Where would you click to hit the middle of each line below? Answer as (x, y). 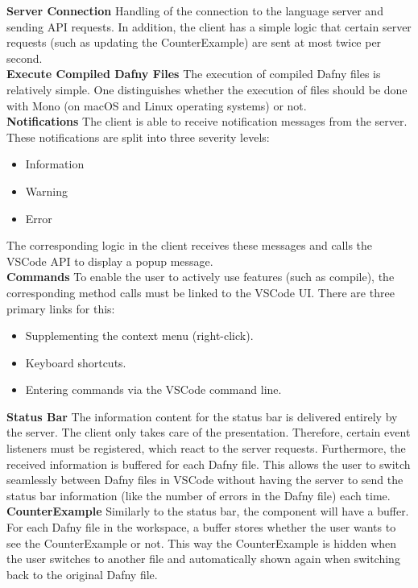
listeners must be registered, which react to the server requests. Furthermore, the (206, 448)
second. (25, 58)
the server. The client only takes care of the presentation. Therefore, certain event (209, 432)
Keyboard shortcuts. (76, 362)
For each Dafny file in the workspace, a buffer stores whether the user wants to (201, 527)
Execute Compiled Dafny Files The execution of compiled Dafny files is (194, 74)
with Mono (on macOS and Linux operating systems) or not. (157, 105)
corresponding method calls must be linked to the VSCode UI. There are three (201, 292)
